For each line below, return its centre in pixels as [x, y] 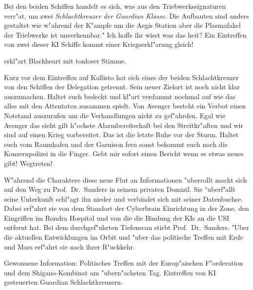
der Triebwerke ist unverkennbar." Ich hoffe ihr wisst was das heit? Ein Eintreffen [125, 34]
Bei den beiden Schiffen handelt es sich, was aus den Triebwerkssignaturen [115, 6]
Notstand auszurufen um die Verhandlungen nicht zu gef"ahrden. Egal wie [115, 115]
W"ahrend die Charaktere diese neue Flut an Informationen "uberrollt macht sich [126, 179]
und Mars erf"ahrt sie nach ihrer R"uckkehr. [69, 246]
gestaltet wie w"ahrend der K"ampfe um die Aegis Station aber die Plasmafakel [122, 25]
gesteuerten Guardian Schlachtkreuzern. [63, 282]
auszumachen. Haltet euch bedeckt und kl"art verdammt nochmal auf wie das [120, 96]
